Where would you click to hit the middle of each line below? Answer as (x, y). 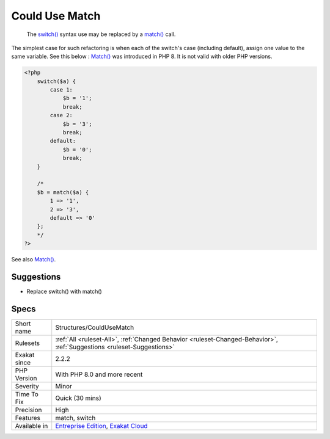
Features (28, 418)
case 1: (61, 90)
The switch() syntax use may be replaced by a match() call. (101, 34)
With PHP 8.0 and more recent (99, 374)
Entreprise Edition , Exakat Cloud (101, 426)
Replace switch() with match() (64, 292)
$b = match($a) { (63, 192)
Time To (27, 394)
